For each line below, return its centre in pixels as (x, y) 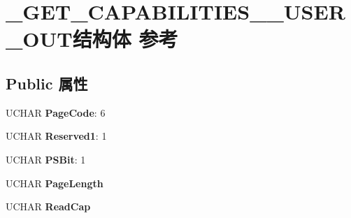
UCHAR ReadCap (48, 206)
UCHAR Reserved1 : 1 (56, 136)
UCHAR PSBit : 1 (46, 159)
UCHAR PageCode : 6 (56, 112)
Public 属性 (47, 83)
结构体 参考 (125, 39)
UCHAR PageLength (55, 183)
